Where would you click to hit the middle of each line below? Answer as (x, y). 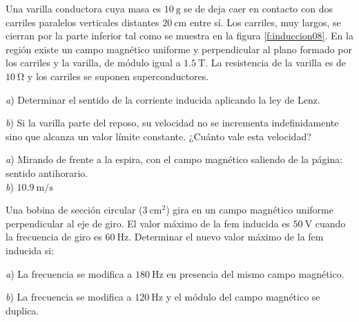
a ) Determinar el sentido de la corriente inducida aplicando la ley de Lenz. (163, 99)
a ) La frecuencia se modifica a (69, 273)
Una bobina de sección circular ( (74, 210)
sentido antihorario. (47, 172)
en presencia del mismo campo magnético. (255, 273)
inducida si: (30, 250)
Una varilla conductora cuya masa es (83, 8)
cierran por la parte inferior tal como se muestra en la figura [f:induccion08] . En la (179, 36)
